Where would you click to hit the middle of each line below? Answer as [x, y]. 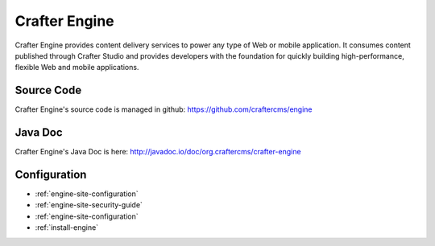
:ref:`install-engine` [67, 228]
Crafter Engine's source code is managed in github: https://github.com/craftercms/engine [164, 109]
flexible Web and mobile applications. [77, 68]
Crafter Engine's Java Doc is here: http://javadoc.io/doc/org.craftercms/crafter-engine [158, 152]
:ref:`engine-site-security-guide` [89, 205]
